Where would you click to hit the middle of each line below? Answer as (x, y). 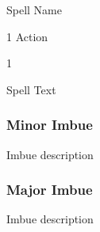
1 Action (27, 36)
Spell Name (34, 10)
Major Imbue (50, 190)
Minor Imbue (50, 125)
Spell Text (31, 89)
